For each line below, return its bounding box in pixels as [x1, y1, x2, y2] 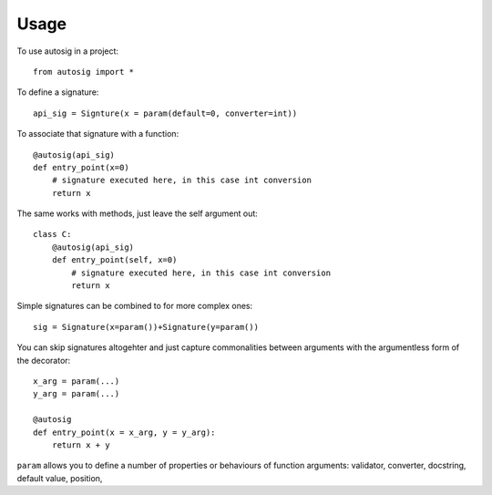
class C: [33, 229, 72, 240]
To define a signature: [16, 87, 99, 98]
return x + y [51, 439, 110, 450]
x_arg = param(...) [33, 376, 120, 387]
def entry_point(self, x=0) [51, 255, 178, 265]
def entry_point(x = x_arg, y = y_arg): [33, 427, 216, 438]
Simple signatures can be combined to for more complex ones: [16, 301, 253, 312]
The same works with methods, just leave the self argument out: [16, 208, 259, 219]
